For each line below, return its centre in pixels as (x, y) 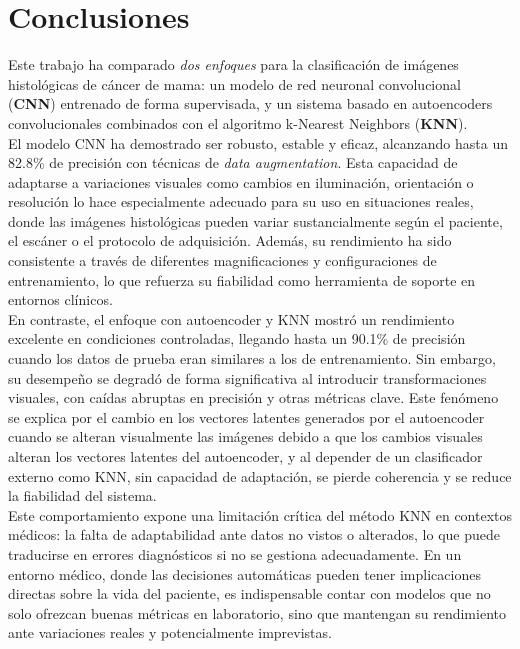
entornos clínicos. (60, 299)
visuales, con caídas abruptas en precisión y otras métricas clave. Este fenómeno (253, 397)
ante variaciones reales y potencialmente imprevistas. (170, 632)
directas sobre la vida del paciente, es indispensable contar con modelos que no (249, 593)
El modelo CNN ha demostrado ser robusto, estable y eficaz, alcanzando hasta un (258, 142)
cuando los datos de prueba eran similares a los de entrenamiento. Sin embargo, (252, 358)
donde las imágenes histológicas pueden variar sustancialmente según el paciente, (255, 220)
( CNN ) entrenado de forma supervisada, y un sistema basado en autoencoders (250, 103)
